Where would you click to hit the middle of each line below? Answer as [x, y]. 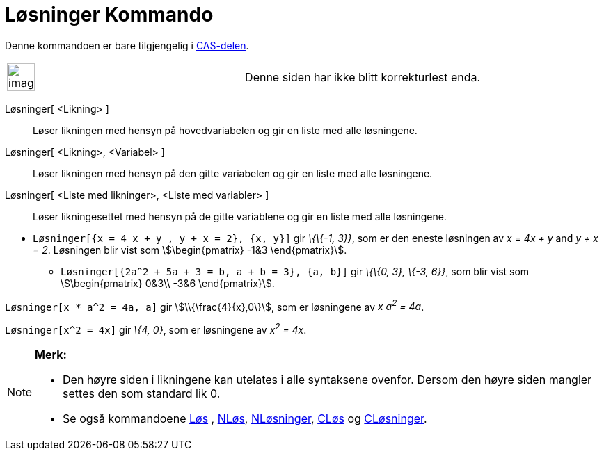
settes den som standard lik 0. [142, 394]
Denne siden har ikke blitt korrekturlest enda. [363, 77]
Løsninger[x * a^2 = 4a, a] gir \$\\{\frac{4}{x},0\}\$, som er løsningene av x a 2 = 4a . [215, 306]
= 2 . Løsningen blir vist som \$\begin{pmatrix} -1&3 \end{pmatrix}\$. [190, 250]
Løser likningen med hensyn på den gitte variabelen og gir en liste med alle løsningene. [233, 173]
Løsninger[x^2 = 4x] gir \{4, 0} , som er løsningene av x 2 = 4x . [156, 329]
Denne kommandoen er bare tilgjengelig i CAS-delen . [127, 45]
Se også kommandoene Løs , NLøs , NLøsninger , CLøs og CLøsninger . [245, 419]
